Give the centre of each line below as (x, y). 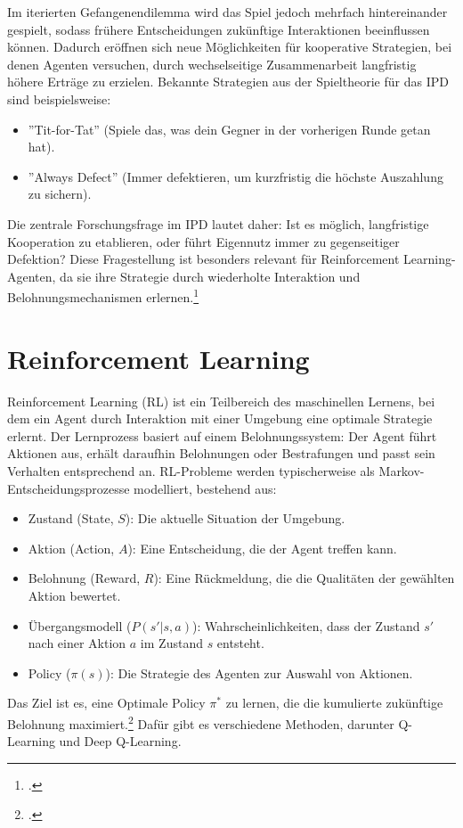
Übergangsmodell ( (80, 625)
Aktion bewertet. (74, 596)
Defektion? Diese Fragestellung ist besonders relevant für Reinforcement (203, 259)
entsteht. (240, 643)
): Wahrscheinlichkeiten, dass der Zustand (306, 625)
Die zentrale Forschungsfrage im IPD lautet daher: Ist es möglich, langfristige (218, 223)
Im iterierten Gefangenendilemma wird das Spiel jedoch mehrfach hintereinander (227, 12)
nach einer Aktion (77, 643)
